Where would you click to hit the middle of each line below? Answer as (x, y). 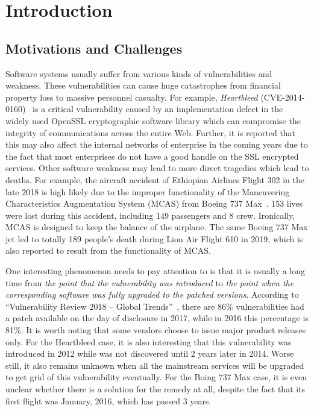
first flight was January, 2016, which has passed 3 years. (108, 400)
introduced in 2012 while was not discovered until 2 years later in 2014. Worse (150, 353)
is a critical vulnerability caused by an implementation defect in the (158, 109)
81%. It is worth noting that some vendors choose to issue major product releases (156, 330)
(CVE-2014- (283, 97)
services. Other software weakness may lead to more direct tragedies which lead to (157, 168)
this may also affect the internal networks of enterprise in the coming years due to (157, 144)
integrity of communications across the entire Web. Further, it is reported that (151, 132)
